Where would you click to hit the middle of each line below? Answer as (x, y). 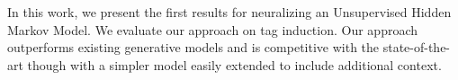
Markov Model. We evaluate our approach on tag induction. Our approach (213, 29)
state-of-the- (417, 47)
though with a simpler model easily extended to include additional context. (234, 64)
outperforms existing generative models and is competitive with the (193, 47)
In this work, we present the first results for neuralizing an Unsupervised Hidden (229, 12)
